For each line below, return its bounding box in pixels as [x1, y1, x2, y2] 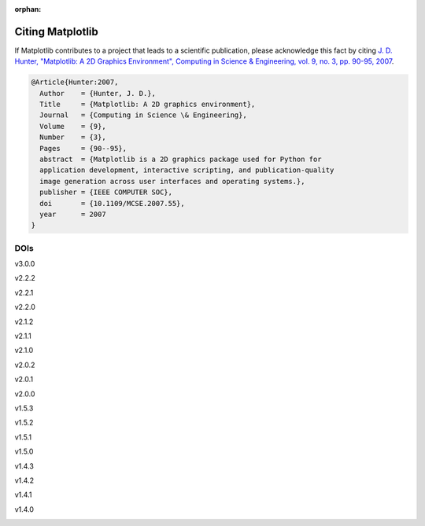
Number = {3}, [39, 133, 106, 142]
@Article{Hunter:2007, [31, 78, 119, 86]
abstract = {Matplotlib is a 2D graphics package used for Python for [39, 155, 322, 164]
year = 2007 [39, 209, 106, 219]
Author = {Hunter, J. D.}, [39, 89, 157, 97]
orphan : [14, 5, 42, 13]
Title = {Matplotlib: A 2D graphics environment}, [39, 100, 256, 109]
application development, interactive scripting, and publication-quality [39, 166, 334, 175]
